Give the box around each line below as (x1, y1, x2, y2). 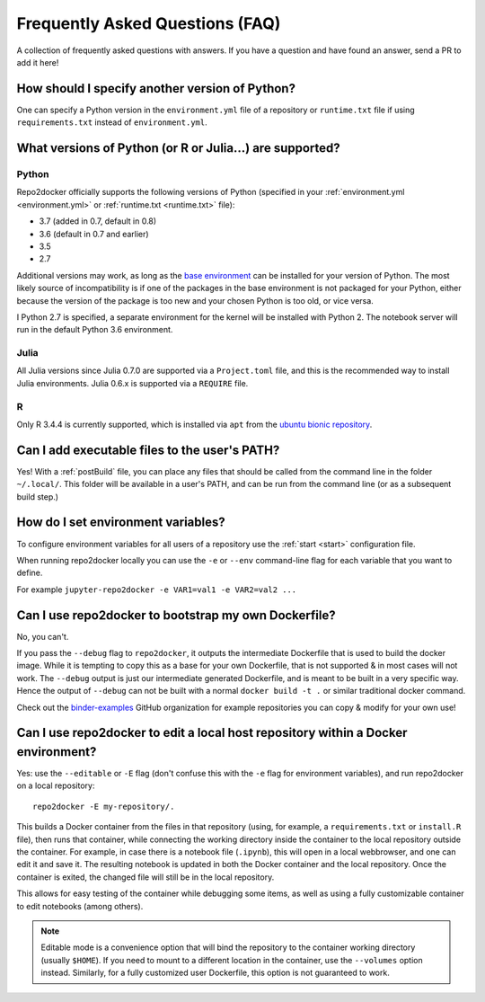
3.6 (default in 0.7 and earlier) (39, 228, 149, 239)
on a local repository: (16, 780, 95, 791)
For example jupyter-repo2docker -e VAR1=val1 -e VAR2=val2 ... (16, 584, 297, 595)
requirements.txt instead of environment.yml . (16, 117, 207, 128)
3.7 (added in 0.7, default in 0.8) (39, 216, 157, 226)
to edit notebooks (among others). (16, 900, 144, 911)
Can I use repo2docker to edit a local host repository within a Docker (16, 725, 408, 740)
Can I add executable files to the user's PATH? (16, 442, 280, 457)
